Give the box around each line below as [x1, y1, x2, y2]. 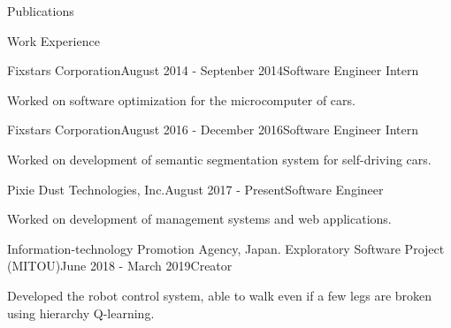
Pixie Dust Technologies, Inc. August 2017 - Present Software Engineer [7, 179, 384, 198]
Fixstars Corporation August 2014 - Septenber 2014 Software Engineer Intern [7, 61, 419, 80]
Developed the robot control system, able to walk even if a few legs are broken [7, 286, 432, 304]
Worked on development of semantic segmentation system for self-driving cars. [7, 149, 432, 168]
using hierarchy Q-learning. [7, 303, 155, 322]
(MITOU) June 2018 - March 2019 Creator [7, 256, 233, 275]
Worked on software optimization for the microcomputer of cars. [7, 90, 355, 109]
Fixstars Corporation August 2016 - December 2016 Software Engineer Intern [7, 120, 419, 139]
